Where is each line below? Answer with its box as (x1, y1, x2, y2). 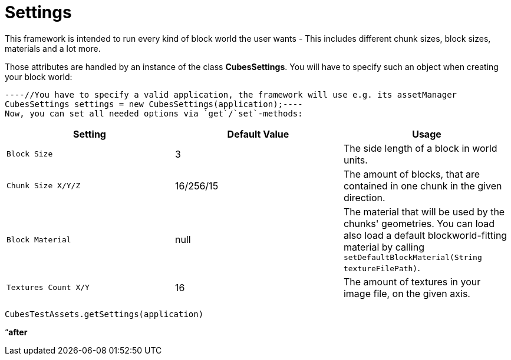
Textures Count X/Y (6, 283, 90, 292)
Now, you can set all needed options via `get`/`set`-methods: (5, 108, 303, 118)
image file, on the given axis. (343, 287, 470, 299)
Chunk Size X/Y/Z (6, 181, 81, 191)
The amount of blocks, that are (343, 168, 480, 180)
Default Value (227, 128, 289, 140)
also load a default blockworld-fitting (343, 229, 507, 241)
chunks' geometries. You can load (343, 217, 495, 229)
